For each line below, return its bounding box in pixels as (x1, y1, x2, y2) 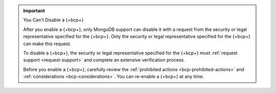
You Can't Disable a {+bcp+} (23, 17, 84, 23)
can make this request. (23, 41, 72, 47)
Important (23, 8, 45, 14)
